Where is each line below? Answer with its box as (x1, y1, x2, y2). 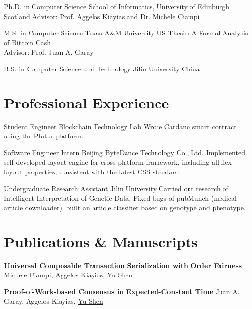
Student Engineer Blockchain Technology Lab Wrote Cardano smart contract (4, 121, 237, 131)
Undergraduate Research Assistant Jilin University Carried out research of (4, 183, 228, 193)
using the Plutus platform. (4, 131, 84, 141)
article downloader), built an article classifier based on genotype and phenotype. (4, 202, 246, 212)
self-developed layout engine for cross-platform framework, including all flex (4, 157, 232, 167)
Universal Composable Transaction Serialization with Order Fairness (4, 260, 242, 270)
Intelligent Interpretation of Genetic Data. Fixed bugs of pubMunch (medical (4, 193, 237, 203)
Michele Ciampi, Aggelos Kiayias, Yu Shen (4, 270, 133, 280)
